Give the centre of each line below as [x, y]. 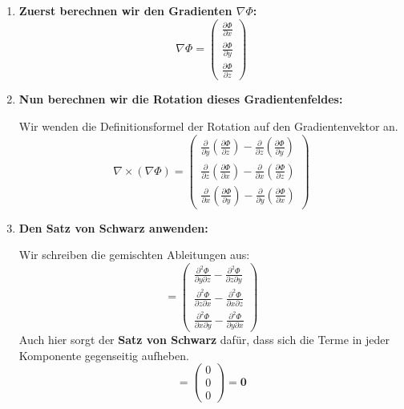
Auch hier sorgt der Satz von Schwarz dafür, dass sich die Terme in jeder [204, 340]
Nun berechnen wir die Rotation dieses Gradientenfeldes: [181, 99]
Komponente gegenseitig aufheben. [104, 355]
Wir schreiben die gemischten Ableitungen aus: [134, 255]
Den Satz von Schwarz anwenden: [113, 227]
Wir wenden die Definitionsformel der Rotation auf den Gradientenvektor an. [208, 126]
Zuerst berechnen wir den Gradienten [125, 10]
